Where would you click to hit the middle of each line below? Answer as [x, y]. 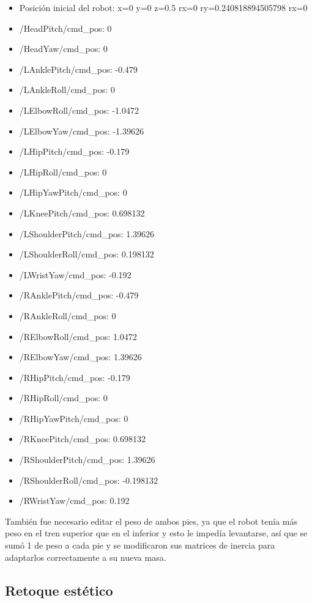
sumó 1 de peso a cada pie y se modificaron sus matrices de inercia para [140, 545]
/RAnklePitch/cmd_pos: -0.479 [79, 295]
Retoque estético [59, 590]
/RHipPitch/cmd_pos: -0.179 [75, 377]
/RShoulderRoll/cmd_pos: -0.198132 [88, 480]
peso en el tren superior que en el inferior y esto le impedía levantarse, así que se [156, 533]
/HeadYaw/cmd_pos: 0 [63, 49]
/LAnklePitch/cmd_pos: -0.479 [78, 69]
